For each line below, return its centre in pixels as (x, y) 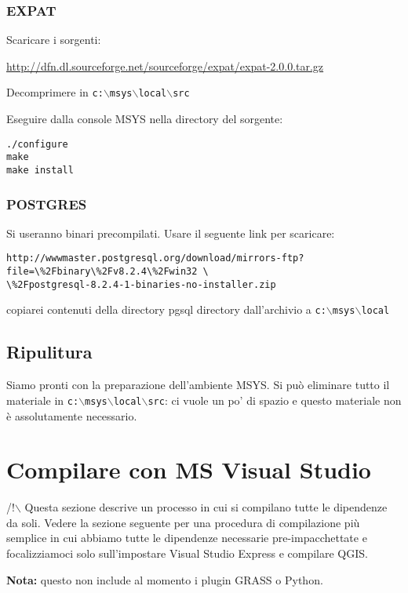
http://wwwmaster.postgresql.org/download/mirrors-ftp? (155, 258)
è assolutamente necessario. (72, 415)
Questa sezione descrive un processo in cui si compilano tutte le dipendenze (206, 507)
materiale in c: (43, 400)
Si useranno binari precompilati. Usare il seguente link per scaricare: (171, 233)
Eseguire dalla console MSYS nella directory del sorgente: (145, 119)
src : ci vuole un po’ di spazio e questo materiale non (275, 400)
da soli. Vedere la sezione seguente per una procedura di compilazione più (183, 522)
